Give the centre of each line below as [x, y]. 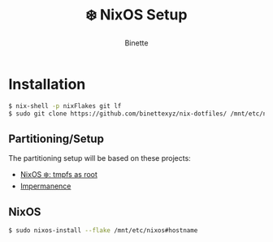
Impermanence [45, 186]
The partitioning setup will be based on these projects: [100, 158]
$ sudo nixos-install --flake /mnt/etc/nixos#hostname [103, 231]
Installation [47, 84]
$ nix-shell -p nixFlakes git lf [65, 106]
